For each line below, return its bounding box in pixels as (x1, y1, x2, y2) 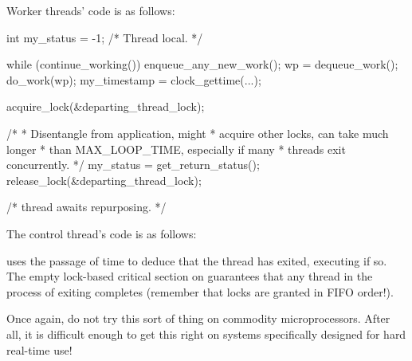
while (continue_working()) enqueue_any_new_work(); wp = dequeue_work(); (6, 56, 398, 73)
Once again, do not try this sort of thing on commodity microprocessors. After (6, 310, 390, 327)
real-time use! (6, 341, 73, 358)
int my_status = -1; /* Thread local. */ (6, 29, 203, 45)
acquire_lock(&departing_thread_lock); (6, 98, 205, 115)
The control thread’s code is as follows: (6, 225, 197, 241)
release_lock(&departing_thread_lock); (6, 171, 202, 188)
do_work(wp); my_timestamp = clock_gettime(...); (6, 71, 261, 88)
